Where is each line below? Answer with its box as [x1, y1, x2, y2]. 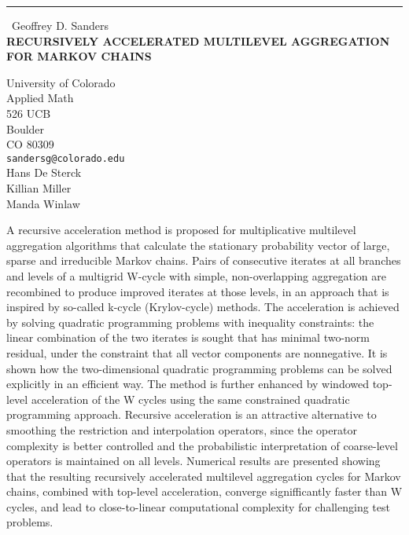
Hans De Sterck [6, 164, 82, 181]
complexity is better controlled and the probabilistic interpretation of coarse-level [6, 437, 398, 453]
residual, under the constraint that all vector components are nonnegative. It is [6, 344, 388, 361]
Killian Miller [6, 180, 72, 196]
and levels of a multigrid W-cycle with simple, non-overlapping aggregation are [6, 267, 386, 284]
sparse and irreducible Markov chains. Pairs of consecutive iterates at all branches [6, 252, 401, 269]
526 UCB [6, 104, 51, 121]
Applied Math [6, 90, 74, 106]
